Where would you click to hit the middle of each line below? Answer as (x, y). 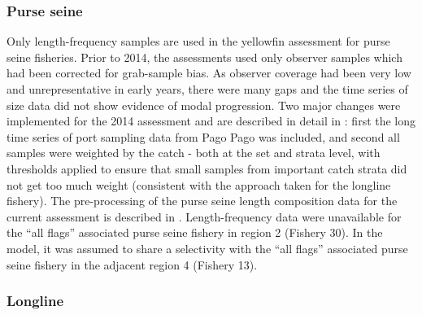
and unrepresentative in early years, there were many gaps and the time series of (207, 89)
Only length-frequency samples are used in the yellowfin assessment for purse (198, 41)
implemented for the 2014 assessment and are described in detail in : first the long (211, 121)
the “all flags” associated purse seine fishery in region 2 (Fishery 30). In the (195, 232)
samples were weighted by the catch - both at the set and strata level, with (194, 153)
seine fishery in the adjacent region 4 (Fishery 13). (132, 264)
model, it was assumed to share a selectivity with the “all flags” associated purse (207, 248)
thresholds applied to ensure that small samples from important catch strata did (207, 168)
